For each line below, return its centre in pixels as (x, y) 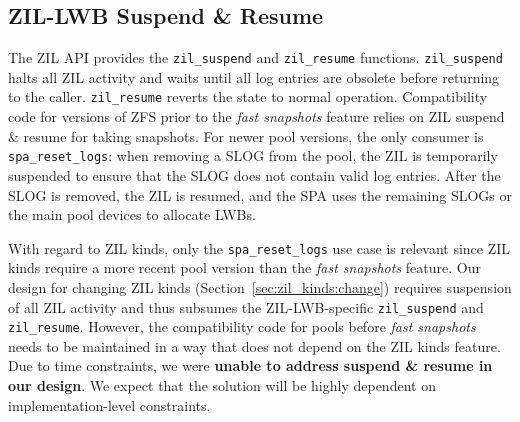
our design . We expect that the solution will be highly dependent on (222, 385)
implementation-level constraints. (109, 404)
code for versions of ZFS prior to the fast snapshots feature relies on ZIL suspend (256, 116)
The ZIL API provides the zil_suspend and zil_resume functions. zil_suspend (255, 57)
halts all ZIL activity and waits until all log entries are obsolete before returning (254, 76)
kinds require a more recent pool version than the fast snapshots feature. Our (244, 267)
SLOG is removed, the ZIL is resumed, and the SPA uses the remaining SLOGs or (260, 194)
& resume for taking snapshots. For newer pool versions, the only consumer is (246, 135)
